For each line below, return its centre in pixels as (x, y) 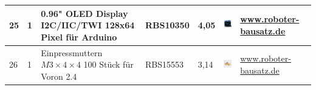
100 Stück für (108, 64)
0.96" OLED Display (84, 13)
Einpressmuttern (72, 52)
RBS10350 (167, 25)
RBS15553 (164, 64)
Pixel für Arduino (79, 37)
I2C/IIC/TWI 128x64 (88, 25)
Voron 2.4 (59, 76)
